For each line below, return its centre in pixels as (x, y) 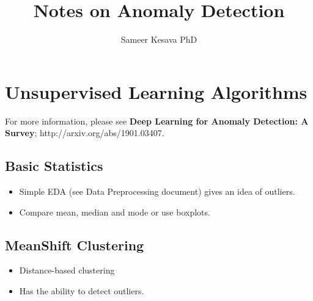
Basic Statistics (54, 166)
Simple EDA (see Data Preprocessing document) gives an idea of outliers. (157, 191)
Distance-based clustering (67, 270)
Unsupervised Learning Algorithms (156, 91)
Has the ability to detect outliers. (82, 291)
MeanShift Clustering (75, 245)
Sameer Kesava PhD (159, 39)
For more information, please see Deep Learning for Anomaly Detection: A (157, 121)
